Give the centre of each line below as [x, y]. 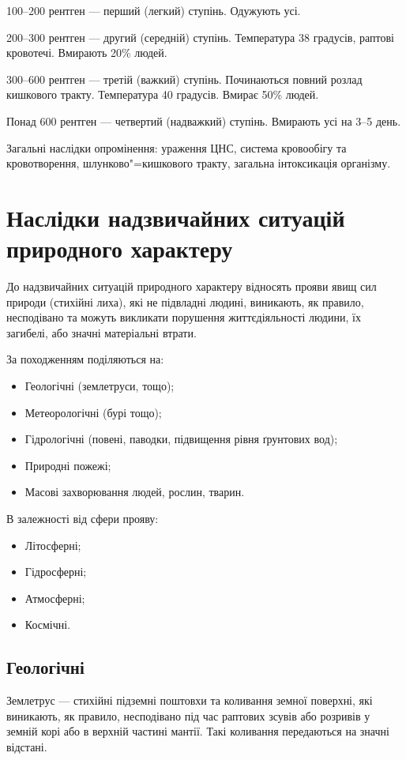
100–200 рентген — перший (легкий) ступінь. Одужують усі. [154, 10]
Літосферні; [53, 545]
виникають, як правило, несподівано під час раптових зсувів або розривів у [188, 715]
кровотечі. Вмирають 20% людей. [87, 53]
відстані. [27, 746]
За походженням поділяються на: [85, 359]
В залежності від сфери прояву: [83, 518]
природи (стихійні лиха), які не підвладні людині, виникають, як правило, [185, 301]
